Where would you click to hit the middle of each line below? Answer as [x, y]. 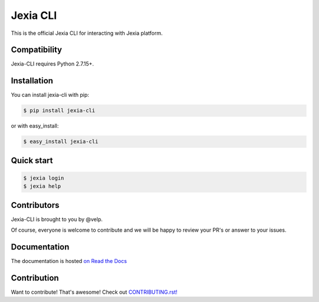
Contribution [35, 278]
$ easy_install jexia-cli [61, 142]
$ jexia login [44, 178]
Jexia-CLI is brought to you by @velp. [57, 219]
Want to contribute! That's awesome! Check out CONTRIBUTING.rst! [94, 292]
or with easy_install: [35, 126]
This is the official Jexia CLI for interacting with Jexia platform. [87, 33]
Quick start [32, 160]
